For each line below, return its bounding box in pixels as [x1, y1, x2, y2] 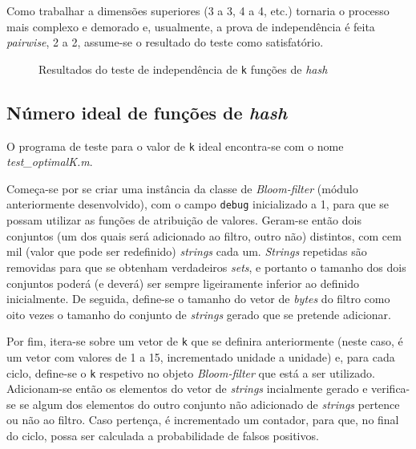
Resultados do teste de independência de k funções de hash [38, 60, 328, 77]
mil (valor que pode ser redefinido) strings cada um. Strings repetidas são [6, 243, 367, 260]
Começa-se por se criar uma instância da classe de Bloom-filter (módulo [6, 180, 358, 196]
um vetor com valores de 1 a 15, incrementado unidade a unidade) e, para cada [6, 348, 395, 365]
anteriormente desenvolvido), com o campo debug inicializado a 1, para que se [6, 196, 390, 212]
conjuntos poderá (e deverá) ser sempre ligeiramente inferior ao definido [6, 274, 359, 291]
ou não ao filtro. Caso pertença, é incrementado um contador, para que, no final [6, 411, 399, 428]
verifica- [371, 380, 410, 397]
